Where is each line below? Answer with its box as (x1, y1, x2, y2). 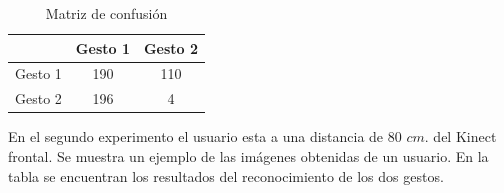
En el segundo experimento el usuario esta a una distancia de (8, 126, 384, 147)
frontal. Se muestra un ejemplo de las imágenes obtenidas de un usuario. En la (8, 145, 489, 166)
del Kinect (433, 126, 497, 147)
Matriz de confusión (45, 3, 168, 23)
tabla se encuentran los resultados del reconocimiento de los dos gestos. (8, 165, 444, 186)
